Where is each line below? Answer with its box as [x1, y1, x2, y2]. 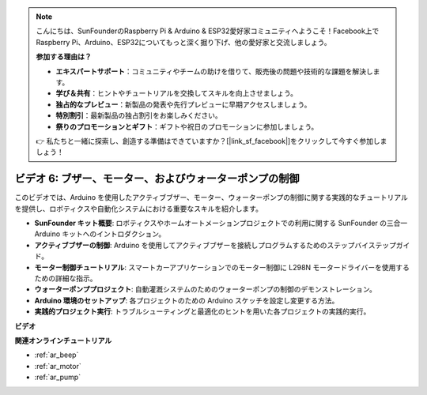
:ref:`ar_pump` [34, 372, 81, 382]
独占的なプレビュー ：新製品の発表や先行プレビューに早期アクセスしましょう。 [55, 100, 312, 109]
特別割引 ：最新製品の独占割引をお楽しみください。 [55, 111, 222, 120]
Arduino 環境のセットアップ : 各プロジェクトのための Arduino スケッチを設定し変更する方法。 [34, 295, 339, 305]
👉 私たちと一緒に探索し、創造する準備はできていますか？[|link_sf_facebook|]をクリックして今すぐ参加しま [36, 136, 387, 145]
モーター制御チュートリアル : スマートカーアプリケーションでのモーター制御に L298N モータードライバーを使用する [34, 262, 410, 272]
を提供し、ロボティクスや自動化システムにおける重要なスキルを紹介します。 [14, 204, 263, 213]
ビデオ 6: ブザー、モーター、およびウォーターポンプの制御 [14, 172, 300, 186]
